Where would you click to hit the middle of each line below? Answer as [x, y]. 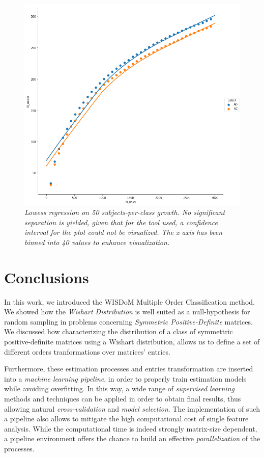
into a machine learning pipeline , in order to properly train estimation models [125, 378]
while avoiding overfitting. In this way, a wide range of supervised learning [119, 388]
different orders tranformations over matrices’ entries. [87, 351]
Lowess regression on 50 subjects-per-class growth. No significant [125, 212]
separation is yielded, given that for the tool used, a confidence [121, 222]
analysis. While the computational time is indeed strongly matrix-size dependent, [131, 428]
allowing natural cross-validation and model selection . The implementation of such [132, 408]
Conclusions [47, 277]
